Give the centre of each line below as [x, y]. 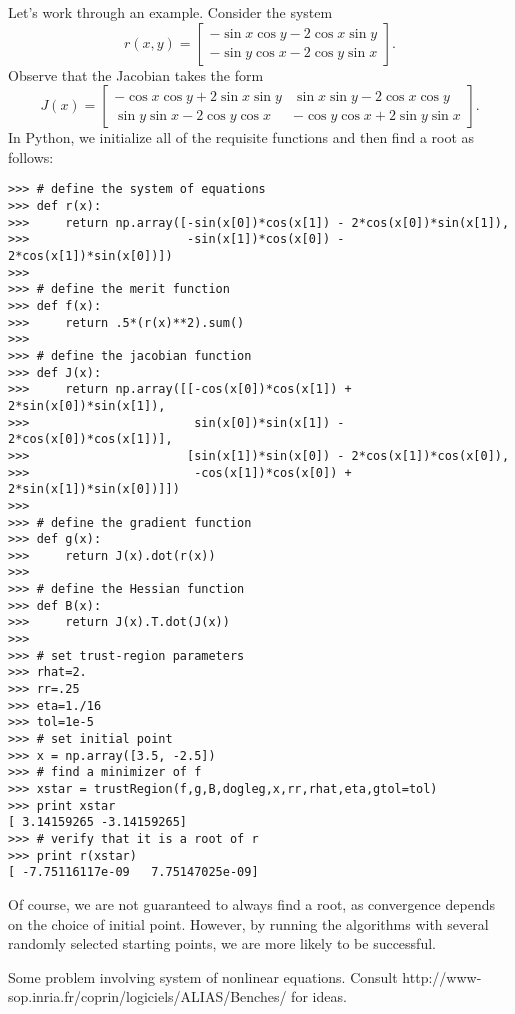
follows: [31, 156]
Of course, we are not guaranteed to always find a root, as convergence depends [251, 903]
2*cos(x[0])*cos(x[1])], [90, 439]
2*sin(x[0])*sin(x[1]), [87, 405]
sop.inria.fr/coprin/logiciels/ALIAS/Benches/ [147, 996]
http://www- [442, 976]
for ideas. [319, 996]
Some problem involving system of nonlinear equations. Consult [203, 976]
